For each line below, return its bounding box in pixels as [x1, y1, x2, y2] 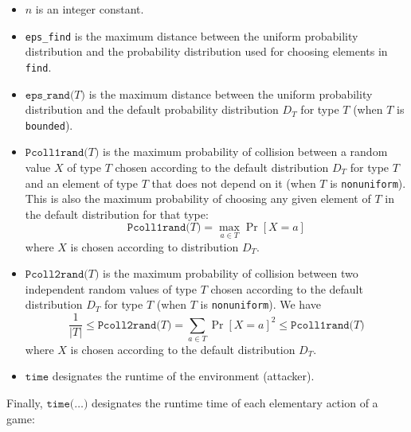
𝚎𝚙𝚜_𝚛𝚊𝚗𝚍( [25, 89, 75, 101]
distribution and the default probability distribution [25, 101, 279, 118]
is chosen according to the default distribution [70, 341, 296, 357]
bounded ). [25, 116, 73, 133]
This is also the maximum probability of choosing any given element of [25, 190, 371, 207]
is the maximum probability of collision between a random [103, 143, 388, 160]
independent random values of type [25, 280, 197, 297]
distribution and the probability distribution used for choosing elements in [25, 43, 388, 60]
